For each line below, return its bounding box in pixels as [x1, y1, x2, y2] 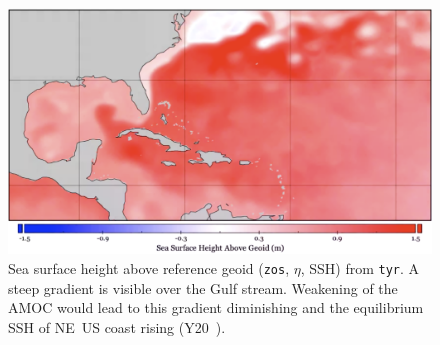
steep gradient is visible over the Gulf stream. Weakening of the [8, 277, 398, 298]
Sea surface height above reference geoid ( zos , [8, 257, 290, 278]
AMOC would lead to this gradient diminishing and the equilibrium [8, 297, 424, 318]
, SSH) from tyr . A [300, 257, 420, 278]
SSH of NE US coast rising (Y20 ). [8, 316, 226, 337]
